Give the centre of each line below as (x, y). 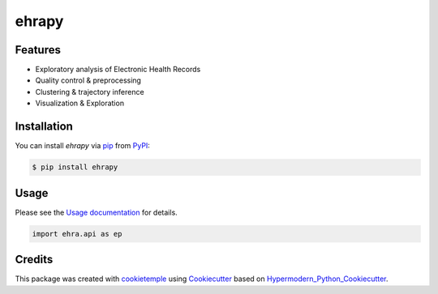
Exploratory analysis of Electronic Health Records (118, 70)
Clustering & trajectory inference (90, 92)
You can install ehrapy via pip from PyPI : (82, 146)
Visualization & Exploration (80, 103)
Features (38, 50)
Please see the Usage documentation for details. (96, 212)
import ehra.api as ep (77, 234)
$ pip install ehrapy (75, 167)
